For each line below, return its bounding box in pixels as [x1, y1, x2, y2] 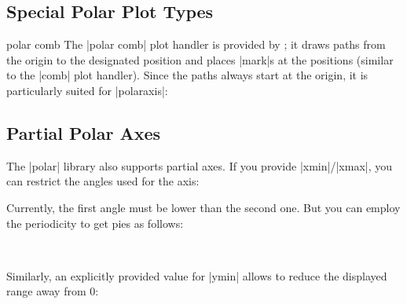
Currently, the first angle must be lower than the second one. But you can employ [6, 199, 401, 215]
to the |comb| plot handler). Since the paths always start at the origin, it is [6, 67, 368, 83]
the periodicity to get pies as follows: [6, 214, 184, 231]
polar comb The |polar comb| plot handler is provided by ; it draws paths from [6, 36, 386, 53]
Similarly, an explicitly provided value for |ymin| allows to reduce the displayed [6, 267, 387, 284]
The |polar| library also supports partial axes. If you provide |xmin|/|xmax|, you [6, 157, 393, 174]
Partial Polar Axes [6, 120, 161, 145]
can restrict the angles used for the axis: [6, 173, 200, 189]
